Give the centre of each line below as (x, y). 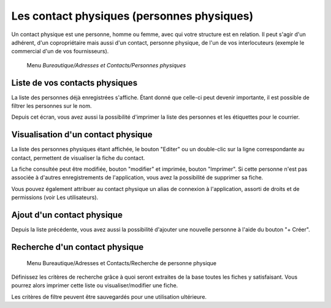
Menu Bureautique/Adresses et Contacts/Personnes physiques (106, 65)
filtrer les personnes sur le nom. (51, 106)
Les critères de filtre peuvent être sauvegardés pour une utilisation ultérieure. (109, 296)
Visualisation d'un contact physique (82, 135)
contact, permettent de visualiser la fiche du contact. (78, 158)
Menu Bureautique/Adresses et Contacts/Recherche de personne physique (122, 263)
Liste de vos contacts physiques (74, 83)
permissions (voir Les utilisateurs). (55, 197)
